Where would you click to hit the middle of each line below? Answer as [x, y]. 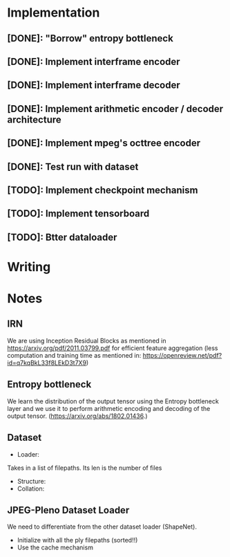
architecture [35, 119]
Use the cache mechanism [55, 547]
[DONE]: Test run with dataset [73, 166]
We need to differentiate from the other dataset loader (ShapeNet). [102, 527]
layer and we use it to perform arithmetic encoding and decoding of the [109, 408]
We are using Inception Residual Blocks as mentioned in [87, 340]
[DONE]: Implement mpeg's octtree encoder [104, 143]
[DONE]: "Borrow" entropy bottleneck [90, 38]
